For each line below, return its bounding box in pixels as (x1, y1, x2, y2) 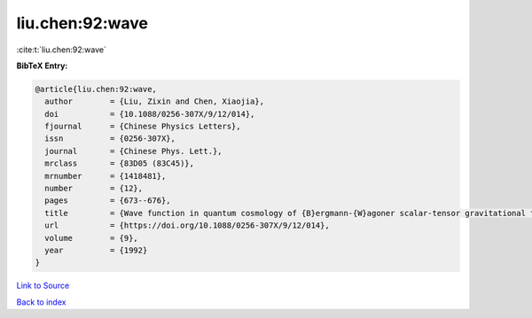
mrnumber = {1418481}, (44, 171, 167, 181)
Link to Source (16, 280, 70, 291)
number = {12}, (44, 183, 144, 194)
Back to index (16, 297, 66, 307)
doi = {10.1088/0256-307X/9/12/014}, (44, 109, 255, 119)
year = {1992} (44, 245, 148, 255)
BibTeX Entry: (16, 60, 68, 71)
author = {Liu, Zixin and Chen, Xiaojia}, (44, 97, 265, 106)
